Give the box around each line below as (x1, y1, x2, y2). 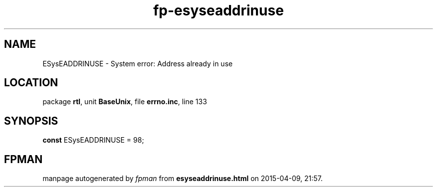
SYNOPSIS (4, 114, 58, 127)
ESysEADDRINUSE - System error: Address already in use (42, 59, 233, 68)
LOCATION (4, 76, 58, 89)
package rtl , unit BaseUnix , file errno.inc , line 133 (42, 97, 207, 106)
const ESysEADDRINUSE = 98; (42, 136, 144, 145)
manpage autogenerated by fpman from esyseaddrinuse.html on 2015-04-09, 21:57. (42, 174, 323, 183)
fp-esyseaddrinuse (153, 2, 284, 19)
